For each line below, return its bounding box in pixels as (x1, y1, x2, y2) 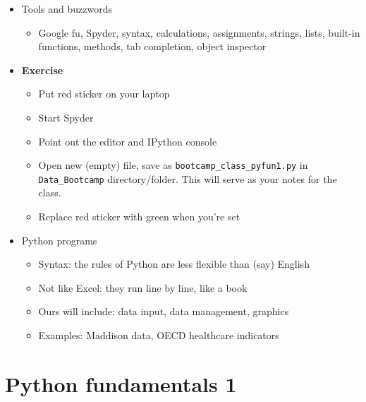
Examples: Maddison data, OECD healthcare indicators (38, 328, 279, 343)
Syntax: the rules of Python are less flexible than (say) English (38, 256, 310, 271)
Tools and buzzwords (21, 1, 112, 16)
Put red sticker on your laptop (38, 86, 170, 101)
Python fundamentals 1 (5, 369, 237, 398)
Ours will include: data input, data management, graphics (38, 304, 289, 319)
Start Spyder (38, 110, 94, 124)
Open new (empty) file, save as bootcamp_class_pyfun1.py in (38, 158, 308, 172)
